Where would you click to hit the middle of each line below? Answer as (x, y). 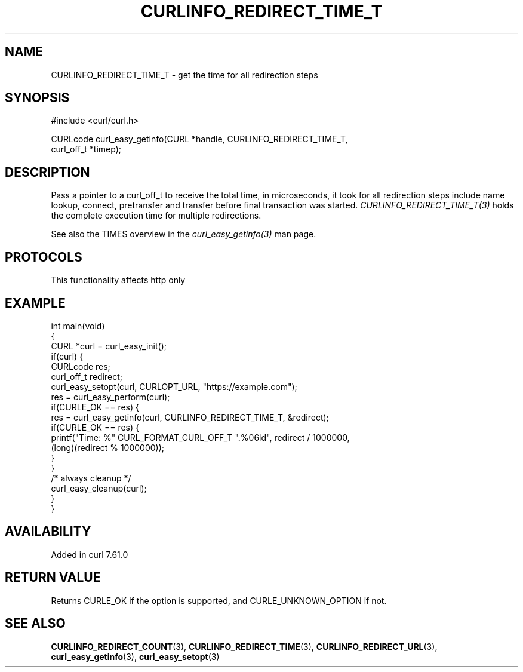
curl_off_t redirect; (87, 376)
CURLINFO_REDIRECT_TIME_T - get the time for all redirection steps (184, 75)
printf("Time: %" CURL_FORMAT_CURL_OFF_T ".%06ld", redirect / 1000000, (200, 437)
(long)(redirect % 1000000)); (108, 447)
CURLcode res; (81, 366)
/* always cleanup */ (91, 478)
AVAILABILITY (48, 532)
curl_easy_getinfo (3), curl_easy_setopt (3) (135, 656)
